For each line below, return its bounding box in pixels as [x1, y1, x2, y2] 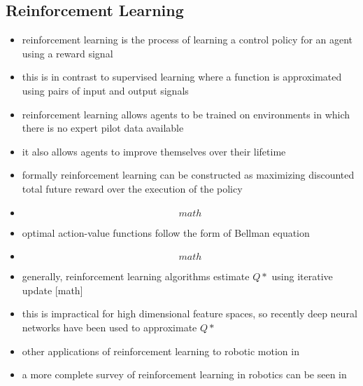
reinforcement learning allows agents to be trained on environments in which [22, 106, 350, 121]
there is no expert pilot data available [22, 120, 184, 135]
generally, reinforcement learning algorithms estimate [22, 269, 250, 284]
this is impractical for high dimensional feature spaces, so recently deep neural [22, 306, 357, 321]
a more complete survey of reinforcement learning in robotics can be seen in [22, 367, 347, 382]
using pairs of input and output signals [22, 83, 189, 97]
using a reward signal [22, 46, 113, 60]
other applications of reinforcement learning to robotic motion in [22, 343, 299, 358]
